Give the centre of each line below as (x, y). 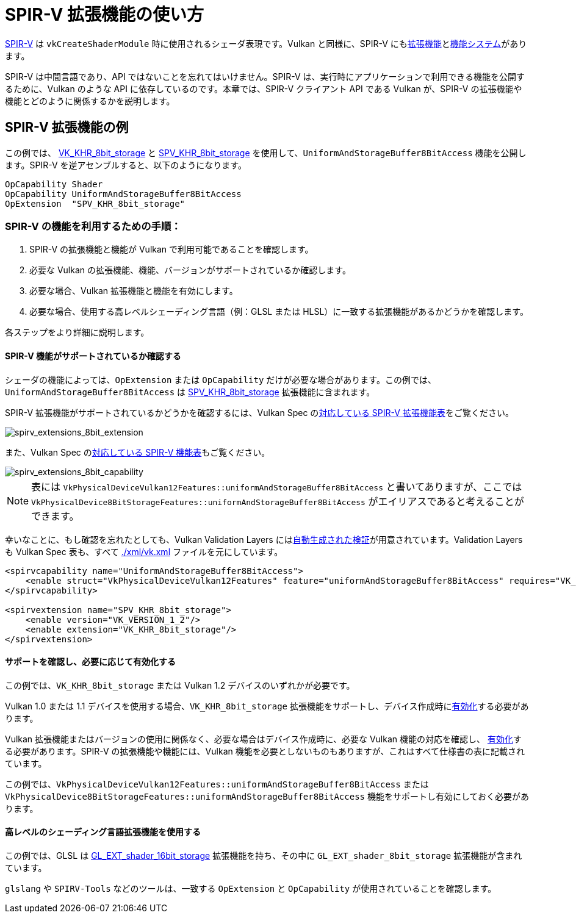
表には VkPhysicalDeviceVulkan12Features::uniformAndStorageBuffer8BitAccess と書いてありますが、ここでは (277, 486)
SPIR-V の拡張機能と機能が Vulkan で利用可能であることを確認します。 (171, 249)
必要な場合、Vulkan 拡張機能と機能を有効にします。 (134, 291)
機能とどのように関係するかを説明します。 (90, 101)
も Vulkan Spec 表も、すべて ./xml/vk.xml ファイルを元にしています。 (144, 551)
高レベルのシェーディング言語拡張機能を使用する (103, 832)
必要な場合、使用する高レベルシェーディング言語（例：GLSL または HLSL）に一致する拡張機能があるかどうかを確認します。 (279, 312)
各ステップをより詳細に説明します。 (77, 332)
